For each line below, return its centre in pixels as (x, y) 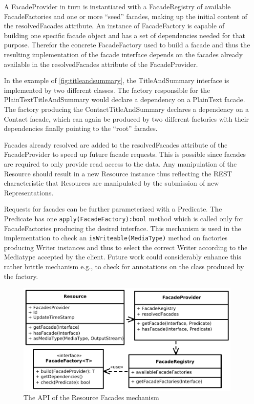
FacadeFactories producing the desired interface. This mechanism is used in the (123, 228)
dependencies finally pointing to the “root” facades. (81, 128)
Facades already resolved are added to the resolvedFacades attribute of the (116, 144)
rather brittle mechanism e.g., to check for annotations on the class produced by (124, 266)
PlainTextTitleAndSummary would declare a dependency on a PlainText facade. (125, 99)
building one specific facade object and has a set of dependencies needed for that (125, 35)
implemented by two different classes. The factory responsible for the (107, 90)
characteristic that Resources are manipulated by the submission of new (112, 183)
